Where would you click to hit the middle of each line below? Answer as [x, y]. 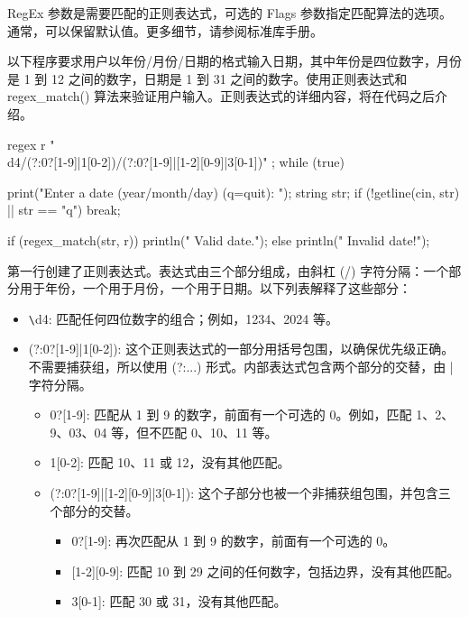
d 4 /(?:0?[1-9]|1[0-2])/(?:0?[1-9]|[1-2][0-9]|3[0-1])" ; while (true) [176, 162]
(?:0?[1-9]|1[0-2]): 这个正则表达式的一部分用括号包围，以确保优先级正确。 [241, 349]
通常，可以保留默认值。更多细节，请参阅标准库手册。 [165, 30]
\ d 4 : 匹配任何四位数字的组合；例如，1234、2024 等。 [183, 318]
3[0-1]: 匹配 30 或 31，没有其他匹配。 [179, 601]
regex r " [31, 144]
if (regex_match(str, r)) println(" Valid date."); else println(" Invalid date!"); [219, 239]
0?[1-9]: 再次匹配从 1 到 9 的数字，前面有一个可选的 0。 [234, 541]
